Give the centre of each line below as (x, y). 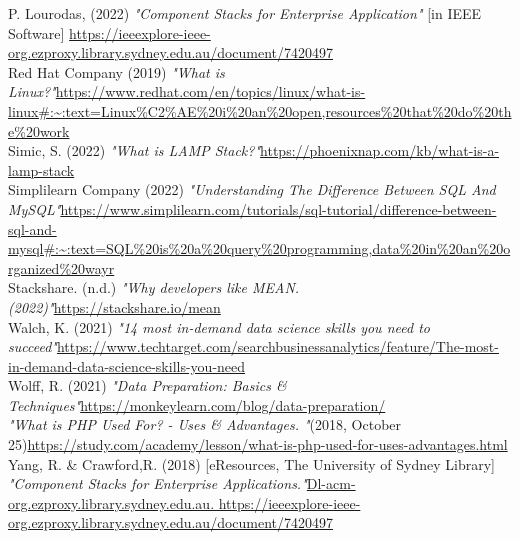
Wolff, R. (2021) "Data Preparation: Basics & (147, 385)
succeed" (32, 346)
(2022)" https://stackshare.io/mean (114, 306)
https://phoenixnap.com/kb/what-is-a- (380, 150)
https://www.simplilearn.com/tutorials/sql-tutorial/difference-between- (278, 208)
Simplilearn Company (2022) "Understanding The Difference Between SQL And (252, 189)
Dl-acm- (331, 483)
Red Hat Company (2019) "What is (116, 71)
